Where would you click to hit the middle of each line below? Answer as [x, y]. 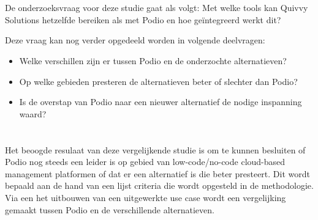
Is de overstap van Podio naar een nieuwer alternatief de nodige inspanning [161, 102]
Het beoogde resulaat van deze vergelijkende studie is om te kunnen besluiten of [155, 149]
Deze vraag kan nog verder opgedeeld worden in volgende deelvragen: [135, 40]
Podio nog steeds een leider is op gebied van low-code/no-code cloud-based [145, 162]
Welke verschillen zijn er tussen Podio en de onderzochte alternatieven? [153, 60]
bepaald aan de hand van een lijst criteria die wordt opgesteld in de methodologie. [159, 185]
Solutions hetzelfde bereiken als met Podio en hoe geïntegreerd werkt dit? [143, 19]
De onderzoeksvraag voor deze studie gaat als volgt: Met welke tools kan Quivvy [157, 8]
